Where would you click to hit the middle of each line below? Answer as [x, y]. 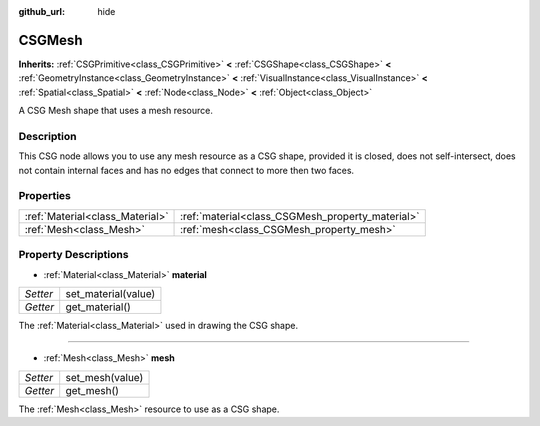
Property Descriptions [73, 255]
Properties [45, 196]
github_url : [41, 11]
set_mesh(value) [104, 377]
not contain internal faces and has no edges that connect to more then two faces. [186, 170]
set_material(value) [110, 293]
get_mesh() [92, 390]
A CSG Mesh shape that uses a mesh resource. [116, 111]
